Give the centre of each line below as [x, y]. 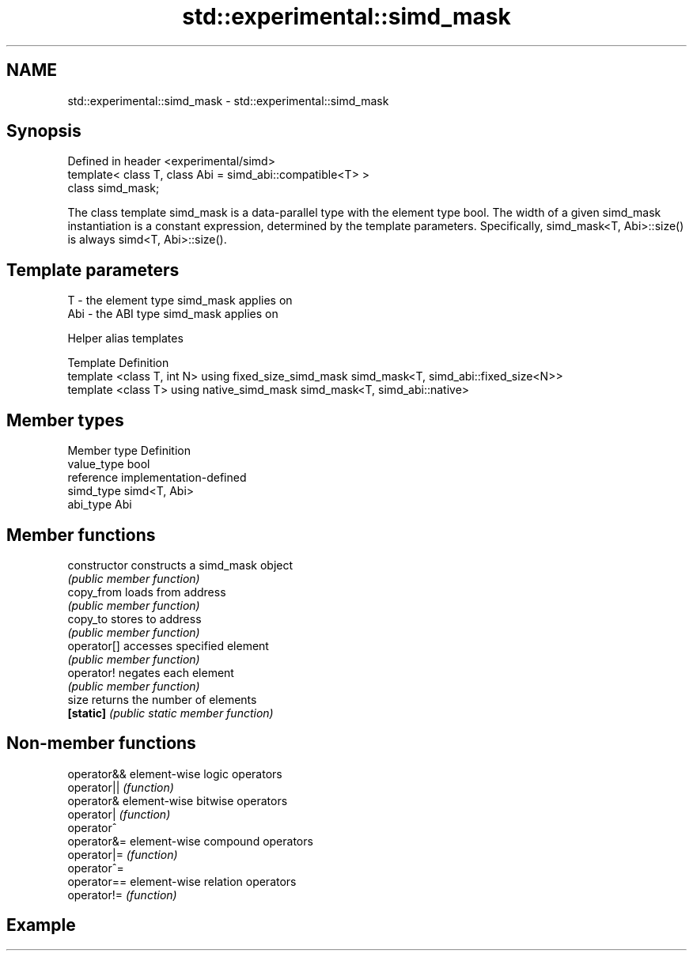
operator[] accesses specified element [168, 645]
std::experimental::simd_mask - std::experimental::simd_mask [228, 100]
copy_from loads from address [147, 592]
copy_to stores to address [134, 618]
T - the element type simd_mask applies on [180, 301]
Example [41, 925]
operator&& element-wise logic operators [175, 774]
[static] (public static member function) [170, 713]
